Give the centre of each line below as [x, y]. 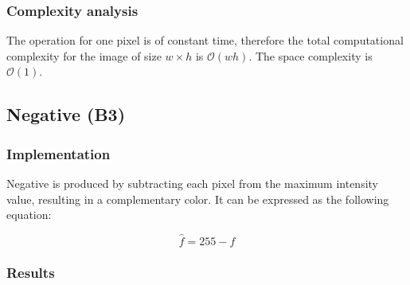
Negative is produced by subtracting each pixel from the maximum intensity [193, 183]
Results [31, 272]
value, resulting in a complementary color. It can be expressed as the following [198, 199]
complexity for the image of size [84, 55]
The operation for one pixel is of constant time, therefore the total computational [205, 40]
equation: [29, 215]
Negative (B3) [66, 114]
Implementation [59, 153]
